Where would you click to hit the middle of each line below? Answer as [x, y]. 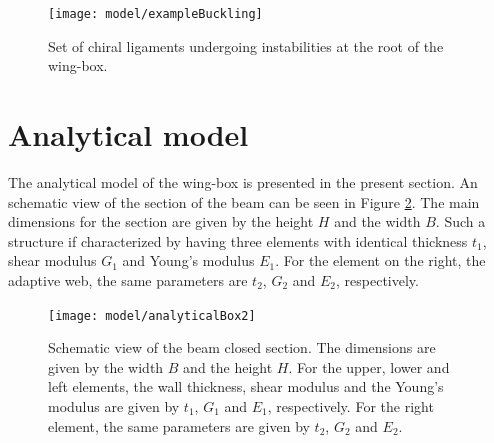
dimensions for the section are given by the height [161, 221]
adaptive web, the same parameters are [128, 279]
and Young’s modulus [188, 260]
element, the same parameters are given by [179, 425]
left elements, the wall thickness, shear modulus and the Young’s [246, 386]
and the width [377, 221]
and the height [228, 366]
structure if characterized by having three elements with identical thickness [238, 240]
